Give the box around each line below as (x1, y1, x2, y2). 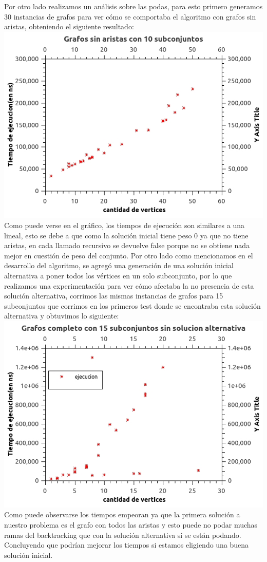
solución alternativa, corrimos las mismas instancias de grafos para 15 (4, 290, 223, 301)
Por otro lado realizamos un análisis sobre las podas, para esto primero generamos (4, 1, 263, 11)
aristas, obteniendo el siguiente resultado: (4, 21, 134, 32)
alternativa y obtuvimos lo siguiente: (4, 310, 119, 321)
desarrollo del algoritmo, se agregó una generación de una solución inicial (4, 260, 234, 271)
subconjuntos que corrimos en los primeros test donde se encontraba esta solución (4, 300, 261, 311)
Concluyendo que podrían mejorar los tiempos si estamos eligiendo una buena (4, 539, 249, 550)
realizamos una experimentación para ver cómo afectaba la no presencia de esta (4, 280, 254, 291)
